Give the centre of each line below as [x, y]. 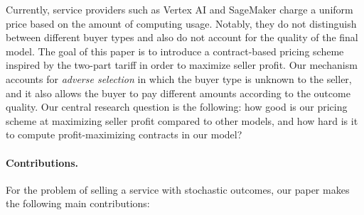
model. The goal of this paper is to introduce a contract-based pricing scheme [175, 51]
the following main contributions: [78, 203]
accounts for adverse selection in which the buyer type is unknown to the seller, [179, 78]
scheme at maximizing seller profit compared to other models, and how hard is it [182, 120]
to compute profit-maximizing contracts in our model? [124, 134]
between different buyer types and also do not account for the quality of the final [182, 37]
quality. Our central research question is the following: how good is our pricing [177, 107]
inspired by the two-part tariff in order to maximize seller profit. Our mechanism [182, 65]
